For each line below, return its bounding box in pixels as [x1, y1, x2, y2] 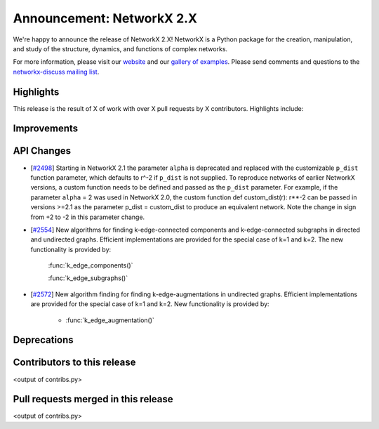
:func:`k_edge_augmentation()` [65, 316, 154, 324]
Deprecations [13, 334, 74, 346]
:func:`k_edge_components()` [48, 261, 133, 270]
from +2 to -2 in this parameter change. [30, 213, 145, 221]
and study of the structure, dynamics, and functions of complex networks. [13, 44, 228, 53]
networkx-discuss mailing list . [13, 67, 100, 76]
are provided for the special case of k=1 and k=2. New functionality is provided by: [30, 300, 270, 308]
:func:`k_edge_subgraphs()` [48, 274, 128, 282]
